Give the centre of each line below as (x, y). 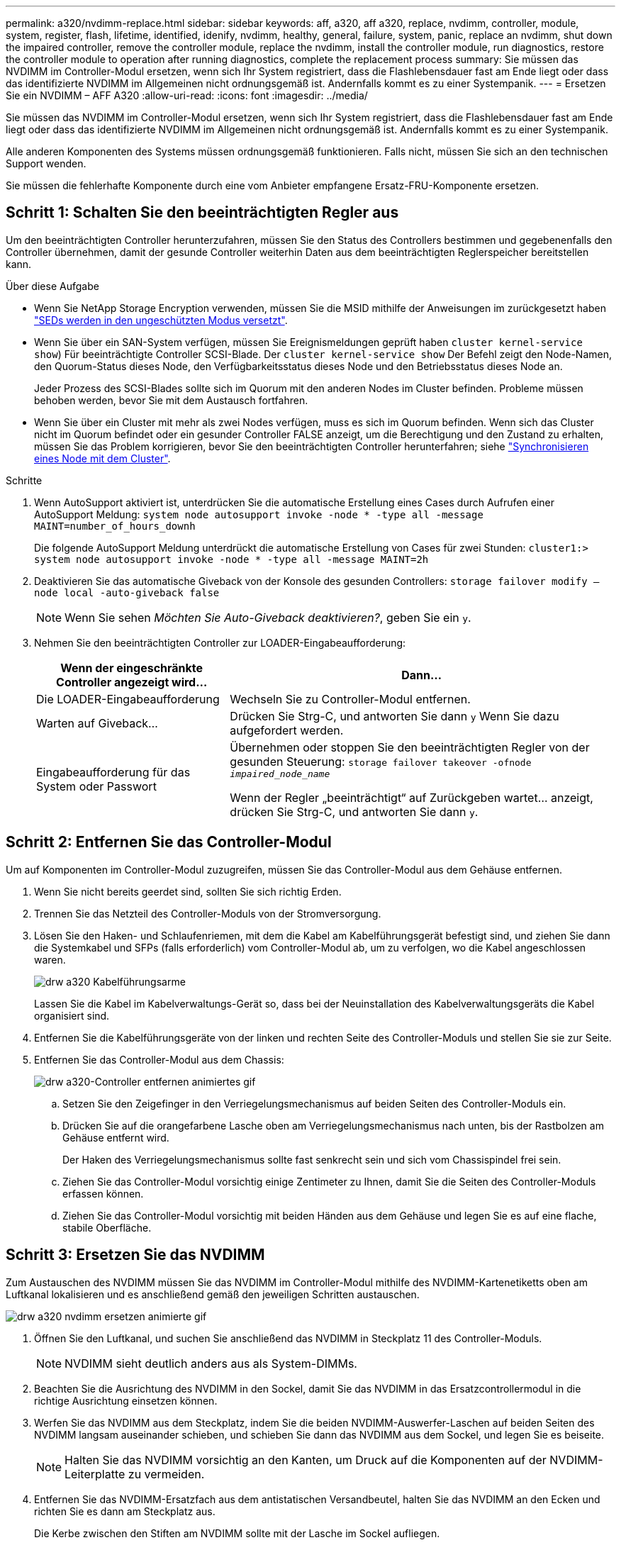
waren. (50, 959)
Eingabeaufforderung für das (113, 772)
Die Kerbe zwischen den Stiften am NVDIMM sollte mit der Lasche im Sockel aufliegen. (237, 1533)
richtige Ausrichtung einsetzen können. (126, 1400)
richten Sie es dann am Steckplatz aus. (125, 1511)
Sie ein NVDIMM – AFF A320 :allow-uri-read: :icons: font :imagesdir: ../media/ (187, 95)
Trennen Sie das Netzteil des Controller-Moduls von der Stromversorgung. (208, 913)
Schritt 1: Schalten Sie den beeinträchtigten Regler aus (202, 213)
